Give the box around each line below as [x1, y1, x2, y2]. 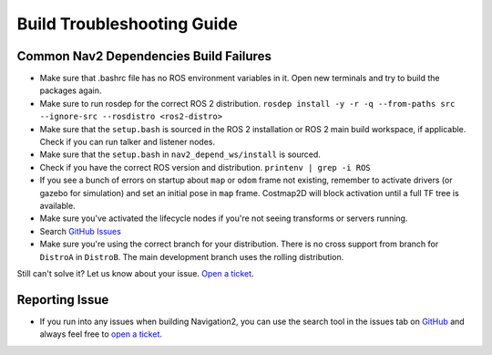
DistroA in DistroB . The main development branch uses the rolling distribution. [39, 251, 344, 262]
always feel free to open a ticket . [39, 329, 163, 339]
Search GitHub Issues [39, 225, 122, 236]
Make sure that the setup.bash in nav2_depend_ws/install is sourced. [39, 149, 321, 160]
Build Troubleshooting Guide [16, 14, 239, 34]
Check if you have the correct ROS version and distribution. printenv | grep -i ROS [39, 162, 371, 172]
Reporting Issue [16, 292, 109, 308]
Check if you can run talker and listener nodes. [39, 137, 216, 148]
